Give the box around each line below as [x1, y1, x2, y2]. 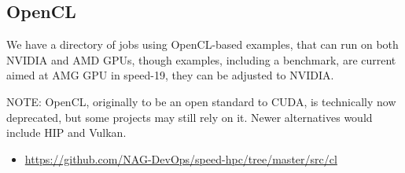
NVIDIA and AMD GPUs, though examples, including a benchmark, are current [6, 51, 396, 68]
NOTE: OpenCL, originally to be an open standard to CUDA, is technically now [6, 93, 396, 109]
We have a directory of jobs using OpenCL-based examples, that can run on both [6, 36, 399, 53]
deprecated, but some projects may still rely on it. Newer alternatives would [6, 109, 373, 125]
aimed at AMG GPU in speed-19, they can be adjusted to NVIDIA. [6, 67, 334, 83]
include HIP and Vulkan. [6, 124, 127, 141]
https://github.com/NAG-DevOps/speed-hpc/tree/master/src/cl [24, 150, 337, 167]
